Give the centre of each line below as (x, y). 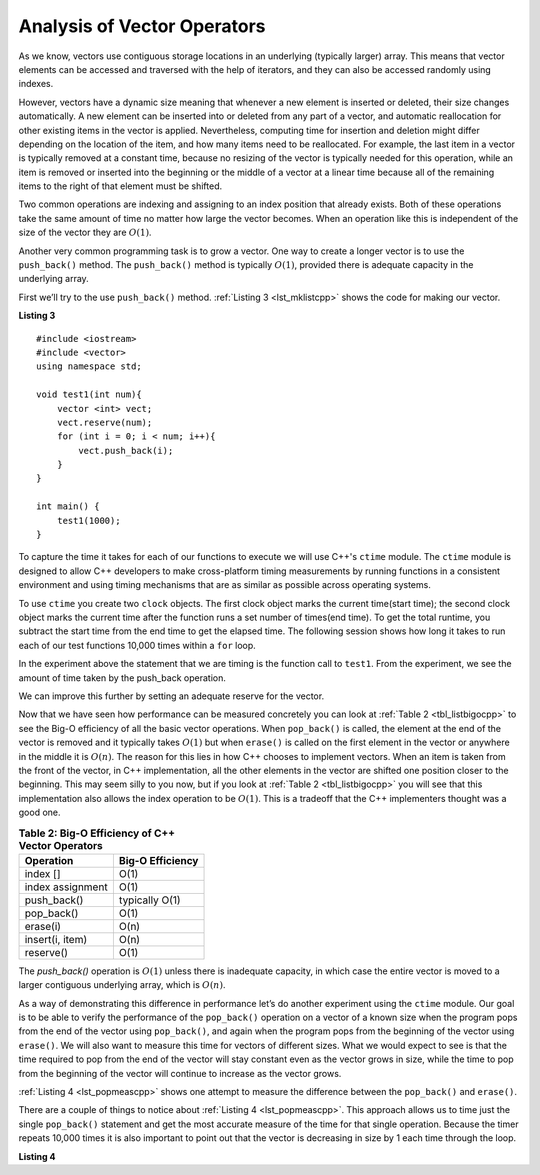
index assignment (66, 887)
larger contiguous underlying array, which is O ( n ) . (122, 985)
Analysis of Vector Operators (142, 26)
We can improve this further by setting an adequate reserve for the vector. (171, 696)
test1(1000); (88, 520)
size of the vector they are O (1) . (85, 232)
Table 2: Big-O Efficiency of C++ (96, 833)
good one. (39, 812)
